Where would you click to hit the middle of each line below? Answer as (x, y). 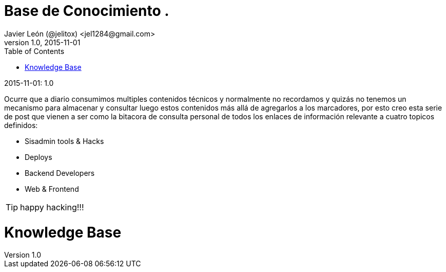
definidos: (21, 125)
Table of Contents (34, 51)
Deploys (38, 157)
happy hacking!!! (52, 207)
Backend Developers (60, 173)
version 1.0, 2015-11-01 (42, 42)
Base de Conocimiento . (87, 11)
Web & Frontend (52, 189)
